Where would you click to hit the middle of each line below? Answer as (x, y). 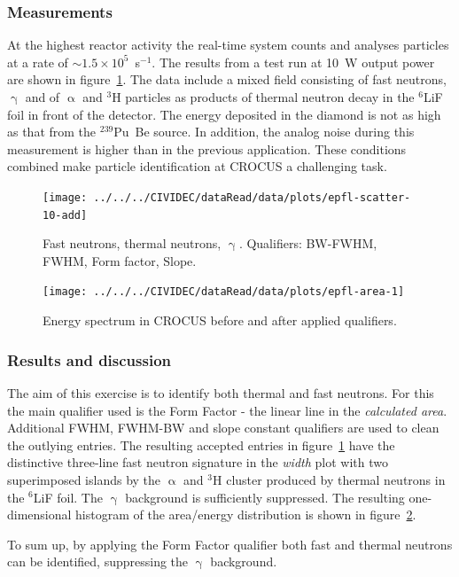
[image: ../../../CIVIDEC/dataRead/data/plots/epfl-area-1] (224, 292)
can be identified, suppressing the (98, 561)
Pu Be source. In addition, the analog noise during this (264, 132)
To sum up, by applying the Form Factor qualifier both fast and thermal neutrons (230, 544)
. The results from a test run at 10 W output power (293, 62)
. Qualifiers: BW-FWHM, (308, 243)
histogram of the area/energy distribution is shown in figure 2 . (246, 515)
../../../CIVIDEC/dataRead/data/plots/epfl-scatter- (252, 197)
